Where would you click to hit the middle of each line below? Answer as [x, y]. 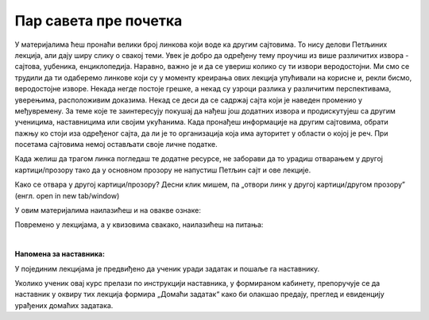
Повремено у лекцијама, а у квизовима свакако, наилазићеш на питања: [139, 225]
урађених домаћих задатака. [64, 305]
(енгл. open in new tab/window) [67, 195]
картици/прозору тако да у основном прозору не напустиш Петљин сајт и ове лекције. [163, 170]
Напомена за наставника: [60, 254]
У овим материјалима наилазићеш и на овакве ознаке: [108, 210]
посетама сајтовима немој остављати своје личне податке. [116, 145]
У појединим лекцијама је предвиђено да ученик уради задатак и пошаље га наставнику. [167, 268]
